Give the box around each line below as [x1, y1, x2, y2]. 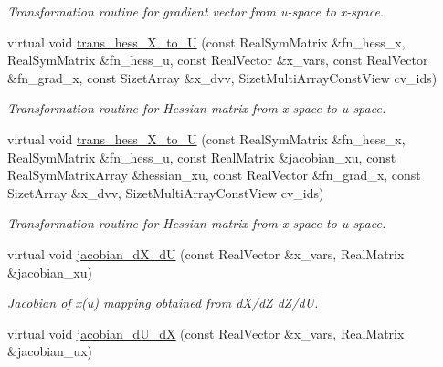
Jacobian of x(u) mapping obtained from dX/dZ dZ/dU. [7, 293, 319, 312]
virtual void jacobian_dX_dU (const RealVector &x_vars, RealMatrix [7, 244, 405, 263]
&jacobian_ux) [7, 341, 92, 361]
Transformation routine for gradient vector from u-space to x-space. [7, 2, 385, 20]
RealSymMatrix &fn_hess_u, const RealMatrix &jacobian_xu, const [7, 147, 396, 166]
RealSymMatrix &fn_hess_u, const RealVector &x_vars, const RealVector [7, 50, 428, 69]
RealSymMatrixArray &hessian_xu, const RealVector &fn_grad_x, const [7, 165, 421, 184]
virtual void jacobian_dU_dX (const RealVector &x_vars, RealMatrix [7, 323, 405, 342]
